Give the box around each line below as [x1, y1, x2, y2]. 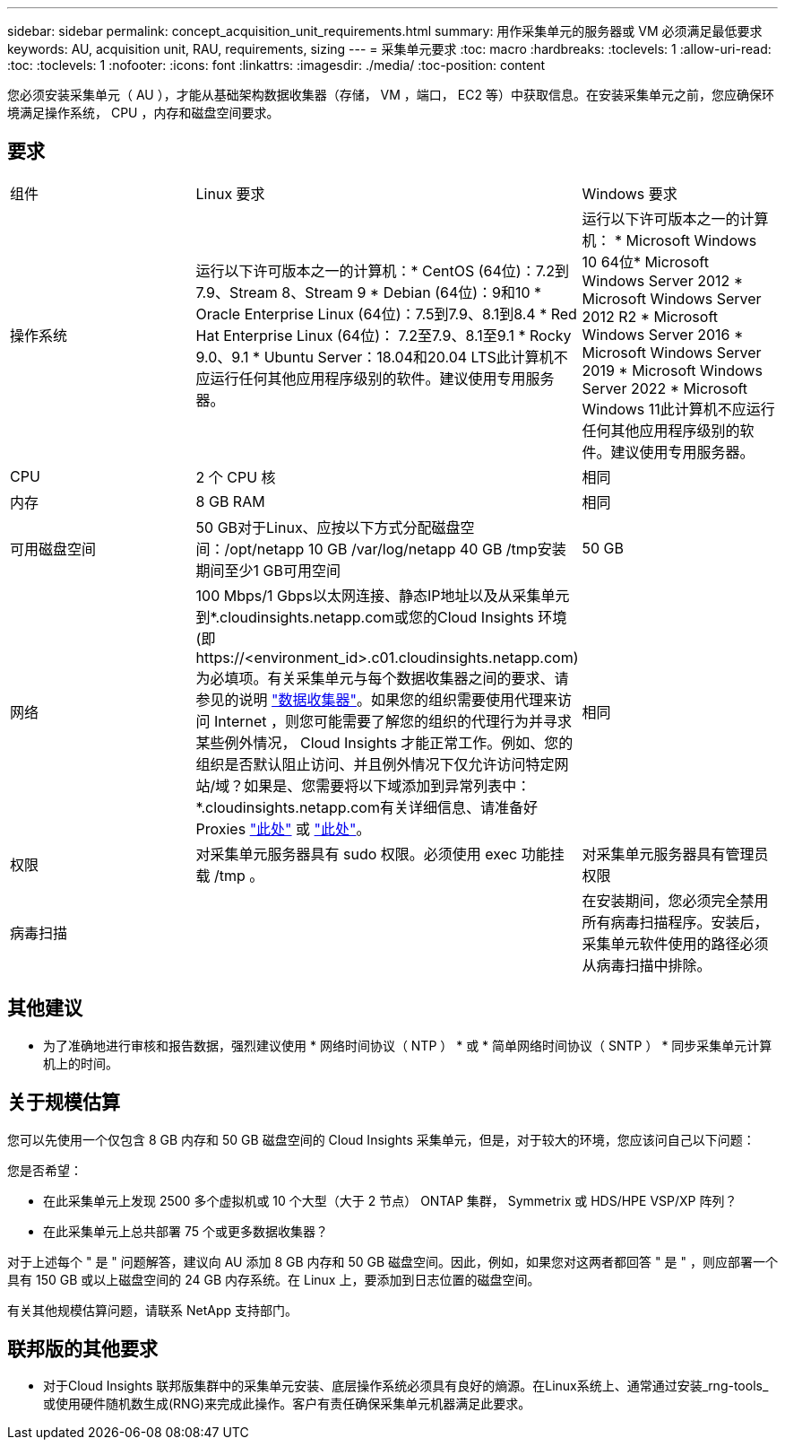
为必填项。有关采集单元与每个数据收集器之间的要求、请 [195, 668, 569, 687]
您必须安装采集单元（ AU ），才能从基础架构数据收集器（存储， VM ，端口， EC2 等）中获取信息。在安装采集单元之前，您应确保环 [7, 87, 774, 102]
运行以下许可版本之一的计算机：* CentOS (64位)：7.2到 [195, 261, 570, 280]
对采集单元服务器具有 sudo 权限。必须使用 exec [195, 844, 518, 863]
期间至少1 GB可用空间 [195, 561, 341, 580]
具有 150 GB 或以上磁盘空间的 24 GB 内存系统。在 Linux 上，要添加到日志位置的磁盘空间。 [7, 1271, 540, 1287]
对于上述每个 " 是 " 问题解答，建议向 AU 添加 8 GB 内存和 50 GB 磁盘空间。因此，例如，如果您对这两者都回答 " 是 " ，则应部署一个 [7, 1253, 778, 1269]
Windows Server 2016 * [582, 325, 744, 344]
